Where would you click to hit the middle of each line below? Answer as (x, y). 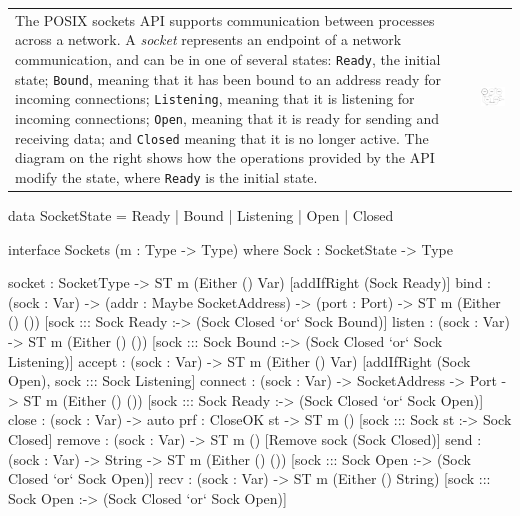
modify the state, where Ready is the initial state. (166, 176)
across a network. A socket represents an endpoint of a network (208, 39)
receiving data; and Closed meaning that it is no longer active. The (222, 137)
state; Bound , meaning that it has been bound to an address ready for (228, 78)
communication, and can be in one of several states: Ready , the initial (228, 58)
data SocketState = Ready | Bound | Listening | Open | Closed (201, 214)
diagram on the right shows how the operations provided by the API (225, 157)
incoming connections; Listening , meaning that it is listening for (215, 98)
